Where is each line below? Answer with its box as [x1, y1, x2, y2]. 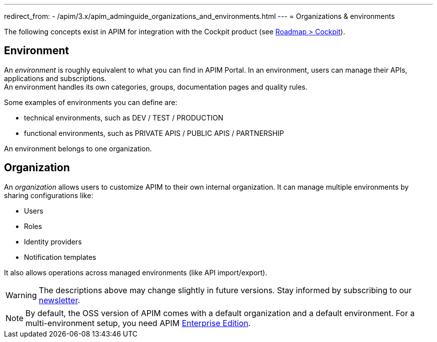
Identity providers [24, 237, 82, 246]
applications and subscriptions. [4, 74, 107, 83]
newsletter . [38, 295, 80, 305]
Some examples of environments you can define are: [4, 98, 178, 107]
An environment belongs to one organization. [4, 144, 152, 153]
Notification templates [24, 252, 96, 261]
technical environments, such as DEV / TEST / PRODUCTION [24, 113, 223, 122]
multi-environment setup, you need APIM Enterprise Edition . [25, 318, 251, 328]
